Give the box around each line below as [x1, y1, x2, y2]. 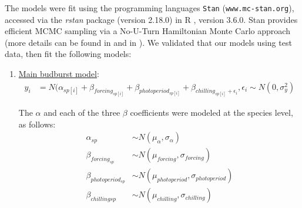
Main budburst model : [18, 68, 99, 80]
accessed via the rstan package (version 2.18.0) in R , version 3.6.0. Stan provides [5, 13, 298, 25]
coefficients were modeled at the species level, [130, 106, 293, 119]
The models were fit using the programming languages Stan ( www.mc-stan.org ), [5, 2, 294, 14]
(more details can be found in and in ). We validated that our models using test [5, 36, 292, 48]
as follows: [18, 118, 56, 130]
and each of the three [43, 106, 120, 119]
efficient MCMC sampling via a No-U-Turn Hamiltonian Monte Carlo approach [5, 25, 290, 37]
